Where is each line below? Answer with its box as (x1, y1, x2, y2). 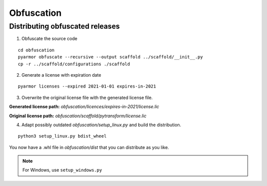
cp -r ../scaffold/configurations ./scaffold (18, 61, 131, 67)
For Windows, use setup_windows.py (22, 167, 102, 173)
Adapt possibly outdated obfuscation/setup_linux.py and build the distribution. (21, 122, 181, 128)
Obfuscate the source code (21, 36, 78, 42)
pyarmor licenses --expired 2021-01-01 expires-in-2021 (18, 84, 156, 89)
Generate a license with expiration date (21, 72, 101, 78)
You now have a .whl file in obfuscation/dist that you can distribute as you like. (9, 144, 169, 150)
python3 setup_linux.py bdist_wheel (18, 134, 107, 139)
